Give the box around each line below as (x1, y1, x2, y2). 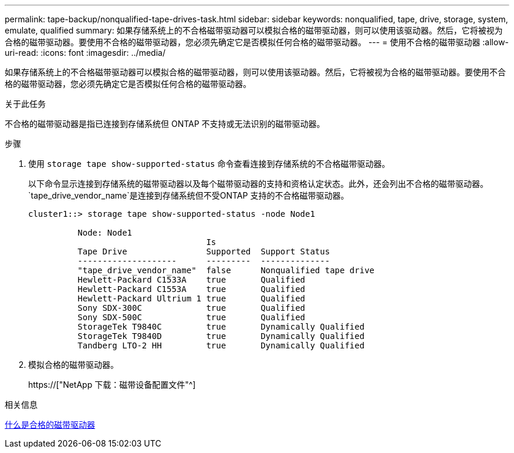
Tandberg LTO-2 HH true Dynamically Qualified (77, 341, 365, 350)
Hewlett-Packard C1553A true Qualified (77, 284, 306, 294)
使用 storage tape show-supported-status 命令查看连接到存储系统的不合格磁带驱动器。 (28, 159, 390, 169)
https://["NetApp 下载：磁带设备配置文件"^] (28, 380, 196, 390)
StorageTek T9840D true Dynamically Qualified (77, 331, 365, 341)
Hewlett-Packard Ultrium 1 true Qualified (77, 294, 306, 303)
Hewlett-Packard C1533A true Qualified (77, 275, 306, 284)
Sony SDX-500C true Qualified (77, 313, 306, 322)
